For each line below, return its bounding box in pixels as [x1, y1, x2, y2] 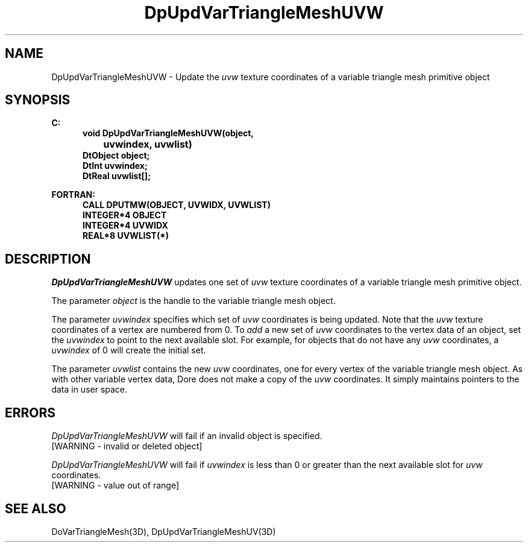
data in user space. [51, 384, 128, 395]
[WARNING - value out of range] [51, 480, 180, 491]
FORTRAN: [51, 189, 95, 200]
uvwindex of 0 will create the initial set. [51, 345, 206, 356]
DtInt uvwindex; [83, 160, 148, 171]
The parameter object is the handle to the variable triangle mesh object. [51, 296, 336, 306]
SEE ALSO [5, 501, 66, 516]
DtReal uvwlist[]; [83, 171, 151, 182]
